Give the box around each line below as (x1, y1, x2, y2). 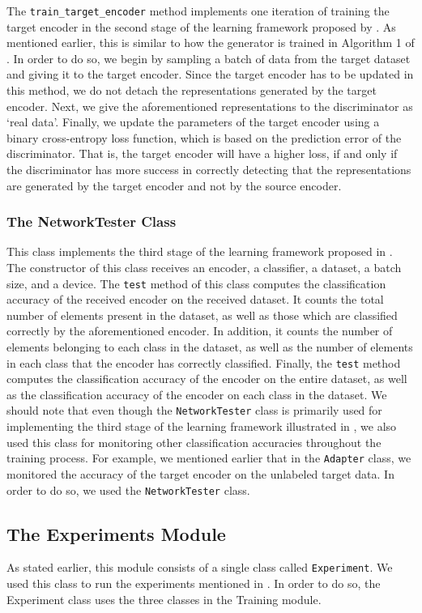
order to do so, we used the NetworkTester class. (6, 481, 250, 498)
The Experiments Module (6, 521, 226, 546)
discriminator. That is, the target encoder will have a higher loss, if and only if (6, 145, 398, 162)
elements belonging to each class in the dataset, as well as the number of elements (6, 338, 413, 355)
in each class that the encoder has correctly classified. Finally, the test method (6, 354, 401, 371)
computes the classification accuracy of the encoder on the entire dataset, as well (6, 370, 407, 387)
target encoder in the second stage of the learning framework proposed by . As (6, 18, 396, 35)
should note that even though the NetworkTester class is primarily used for (6, 402, 382, 419)
